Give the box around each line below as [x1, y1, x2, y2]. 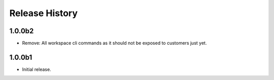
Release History [9, 8, 78, 19]
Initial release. [22, 66, 51, 72]
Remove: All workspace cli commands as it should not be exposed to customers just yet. [22, 40, 207, 46]
